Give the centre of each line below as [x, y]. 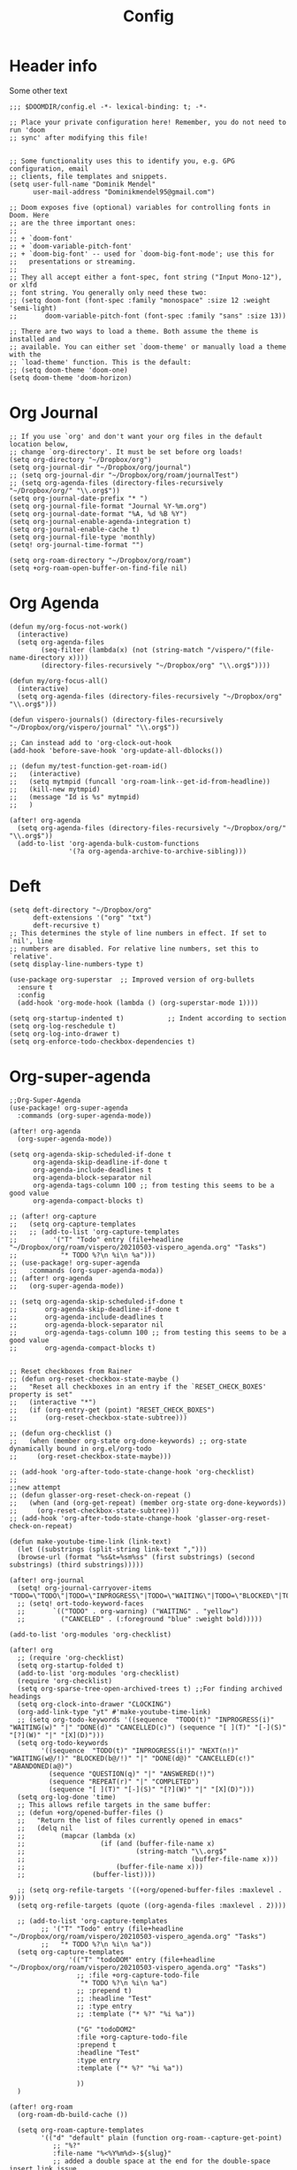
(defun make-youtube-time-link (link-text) [91, 1542]
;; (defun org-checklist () [61, 1433]
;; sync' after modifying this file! [79, 138]
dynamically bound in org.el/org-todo [80, 1449]
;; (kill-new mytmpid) [55, 789]
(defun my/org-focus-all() [59, 681]
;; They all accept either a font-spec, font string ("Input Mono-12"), [146, 277]
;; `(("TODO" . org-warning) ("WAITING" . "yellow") [128, 1611]
